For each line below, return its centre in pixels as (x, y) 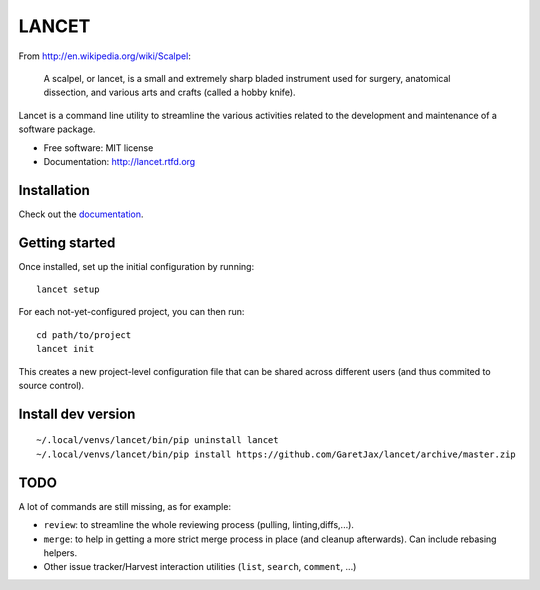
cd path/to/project (84, 334)
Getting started (67, 242)
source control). (51, 386)
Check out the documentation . (81, 214)
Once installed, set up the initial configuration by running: (136, 266)
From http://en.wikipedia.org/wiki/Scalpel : (105, 56)
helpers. (60, 552)
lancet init (65, 349)
